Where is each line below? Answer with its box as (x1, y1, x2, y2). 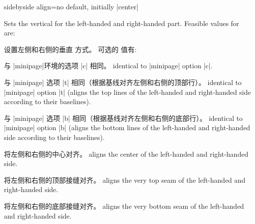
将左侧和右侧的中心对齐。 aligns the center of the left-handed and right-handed (4, 148, 249, 159)
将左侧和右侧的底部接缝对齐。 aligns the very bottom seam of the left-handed (4, 200, 244, 211)
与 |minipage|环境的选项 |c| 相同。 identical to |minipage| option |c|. (4, 60, 213, 71)
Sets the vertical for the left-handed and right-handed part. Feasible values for (4, 18, 239, 28)
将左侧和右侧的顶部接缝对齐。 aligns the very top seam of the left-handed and (4, 174, 246, 185)
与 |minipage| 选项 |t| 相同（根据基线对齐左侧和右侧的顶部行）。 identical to (4, 77, 242, 87)
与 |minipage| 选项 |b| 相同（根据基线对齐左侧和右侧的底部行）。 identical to (4, 112, 243, 123)
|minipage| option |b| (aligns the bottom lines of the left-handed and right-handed (4, 122, 251, 133)
